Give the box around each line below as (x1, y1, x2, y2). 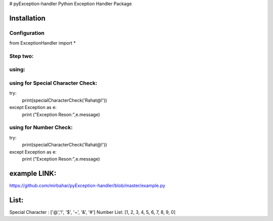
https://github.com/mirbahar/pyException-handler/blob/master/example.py (9, 182, 165, 189)
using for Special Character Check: (9, 80, 98, 87)
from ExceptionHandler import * (9, 40, 76, 46)
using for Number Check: (9, 124, 73, 131)
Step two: (9, 52, 34, 59)
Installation (9, 14, 45, 22)
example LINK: (9, 169, 57, 177)
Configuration (9, 29, 45, 36)
